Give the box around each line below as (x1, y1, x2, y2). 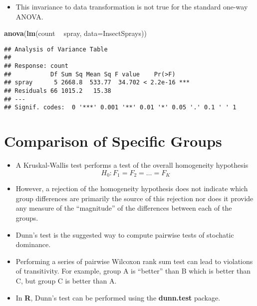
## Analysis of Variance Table (4, 45, 108, 53)
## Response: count (4, 62, 68, 70)
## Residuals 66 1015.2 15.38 (4, 87, 111, 95)
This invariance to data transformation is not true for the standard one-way (15, 1, 248, 11)
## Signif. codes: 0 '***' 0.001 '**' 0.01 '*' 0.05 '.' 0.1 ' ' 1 (4, 104, 237, 111)
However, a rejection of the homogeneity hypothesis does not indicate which (15, 183, 248, 194)
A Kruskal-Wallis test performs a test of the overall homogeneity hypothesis (15, 160, 249, 170)
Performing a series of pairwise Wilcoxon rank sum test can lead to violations (15, 256, 253, 266)
